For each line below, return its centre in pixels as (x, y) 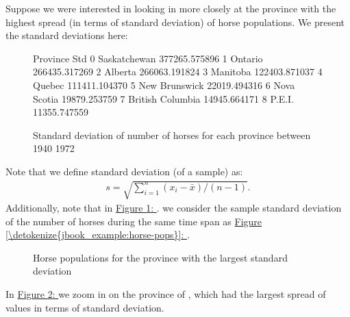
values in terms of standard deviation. (85, 307)
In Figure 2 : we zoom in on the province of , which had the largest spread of (166, 294)
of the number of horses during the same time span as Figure (134, 221)
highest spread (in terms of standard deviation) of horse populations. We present (175, 22)
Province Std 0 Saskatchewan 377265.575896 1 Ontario (148, 58)
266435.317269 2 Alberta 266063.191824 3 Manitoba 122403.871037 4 (178, 72)
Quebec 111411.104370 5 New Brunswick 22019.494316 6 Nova (164, 85)
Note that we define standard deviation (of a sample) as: (124, 171)
